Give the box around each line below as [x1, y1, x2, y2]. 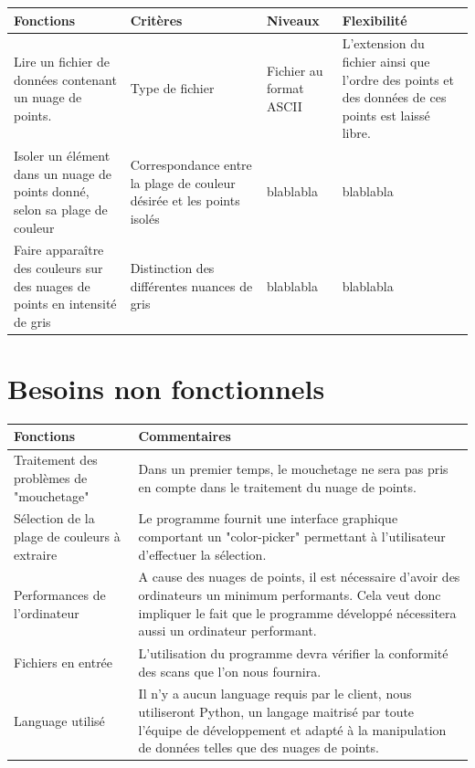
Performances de [14, 584, 106, 604]
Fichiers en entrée [14, 652, 113, 671]
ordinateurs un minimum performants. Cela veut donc [138, 584, 441, 604]
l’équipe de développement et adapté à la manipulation [138, 720, 447, 739]
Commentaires [138, 426, 231, 446]
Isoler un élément [14, 146, 111, 165]
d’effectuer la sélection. [138, 544, 267, 563]
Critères [130, 10, 183, 29]
